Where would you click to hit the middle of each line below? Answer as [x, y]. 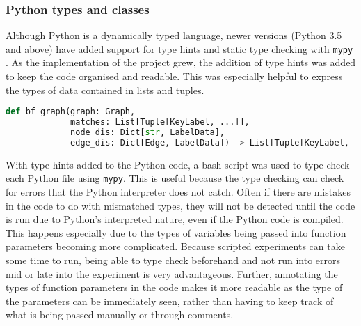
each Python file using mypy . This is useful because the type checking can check [175, 178]
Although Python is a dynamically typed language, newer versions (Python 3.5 [174, 35]
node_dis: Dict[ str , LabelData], [148, 132]
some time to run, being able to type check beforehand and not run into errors [173, 259]
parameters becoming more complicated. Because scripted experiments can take [175, 246]
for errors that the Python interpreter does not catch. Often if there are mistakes [178, 192]
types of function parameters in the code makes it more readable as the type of [174, 287]
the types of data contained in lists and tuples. [105, 90]
